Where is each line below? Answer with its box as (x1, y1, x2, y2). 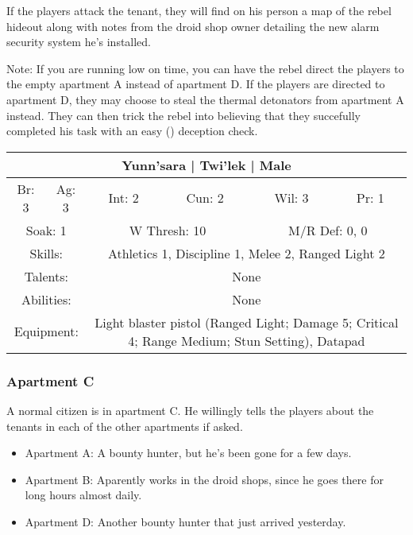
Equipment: (14, 322, 79, 341)
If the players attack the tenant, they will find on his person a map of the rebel (6, 2, 392, 18)
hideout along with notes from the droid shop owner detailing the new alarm (6, 17, 380, 34)
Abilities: (21, 289, 71, 308)
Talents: (24, 266, 68, 285)
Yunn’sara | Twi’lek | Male (122, 155, 291, 174)
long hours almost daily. (25, 487, 142, 503)
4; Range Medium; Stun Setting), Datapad (128, 331, 365, 350)
